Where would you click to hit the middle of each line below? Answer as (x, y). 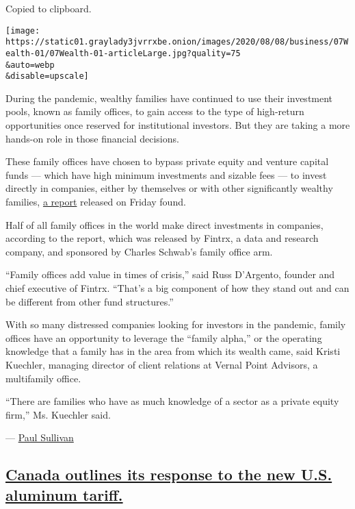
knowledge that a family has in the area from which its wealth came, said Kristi (173, 351)
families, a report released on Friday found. (96, 202)
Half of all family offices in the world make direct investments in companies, (165, 224)
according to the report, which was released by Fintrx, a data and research (162, 238)
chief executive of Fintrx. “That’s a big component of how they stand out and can (177, 288)
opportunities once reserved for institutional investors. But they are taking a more (178, 125)
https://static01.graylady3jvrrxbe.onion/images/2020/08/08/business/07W (177, 42)
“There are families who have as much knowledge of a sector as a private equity (172, 401)
